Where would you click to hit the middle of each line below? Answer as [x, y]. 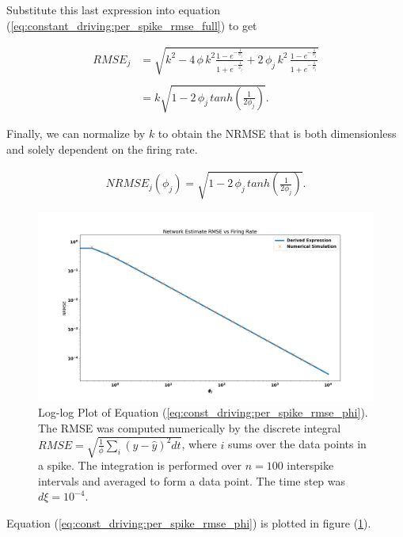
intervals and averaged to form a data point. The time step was [192, 480]
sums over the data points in [297, 444]
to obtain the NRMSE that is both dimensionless [277, 133]
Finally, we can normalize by [76, 133]
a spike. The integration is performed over [140, 465]
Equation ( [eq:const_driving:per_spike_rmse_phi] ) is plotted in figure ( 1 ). [189, 522]
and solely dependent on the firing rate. [102, 149]
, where [199, 444]
